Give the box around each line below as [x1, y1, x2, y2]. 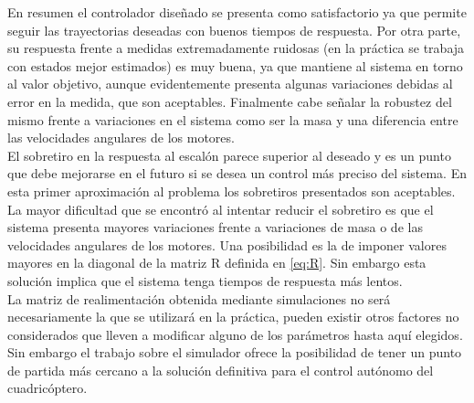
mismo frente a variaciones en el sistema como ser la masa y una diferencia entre [7, 110, 458, 129]
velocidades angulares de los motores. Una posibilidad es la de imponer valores [7, 235, 447, 254]
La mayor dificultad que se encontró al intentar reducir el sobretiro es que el [7, 199, 434, 218]
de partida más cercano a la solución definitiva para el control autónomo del [7, 360, 434, 379]
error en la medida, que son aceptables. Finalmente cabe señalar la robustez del [7, 91, 452, 111]
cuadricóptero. [7, 378, 88, 398]
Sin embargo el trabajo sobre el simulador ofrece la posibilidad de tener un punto [7, 343, 462, 362]
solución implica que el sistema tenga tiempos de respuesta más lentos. [7, 270, 403, 290]
